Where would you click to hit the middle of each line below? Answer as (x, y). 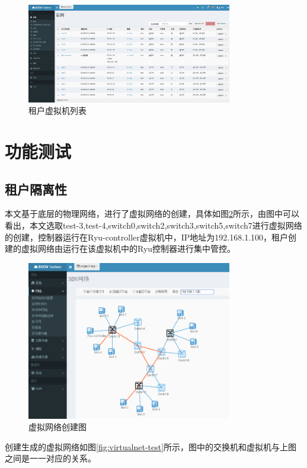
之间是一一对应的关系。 (50, 458)
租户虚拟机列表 (57, 110)
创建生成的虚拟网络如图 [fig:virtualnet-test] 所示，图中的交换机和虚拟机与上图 (151, 446)
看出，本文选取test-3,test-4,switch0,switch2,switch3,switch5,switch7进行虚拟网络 (153, 225)
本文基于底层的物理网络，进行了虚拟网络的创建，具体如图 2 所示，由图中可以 (152, 214)
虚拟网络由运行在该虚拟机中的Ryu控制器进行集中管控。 (128, 249)
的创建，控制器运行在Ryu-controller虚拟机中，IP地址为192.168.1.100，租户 (147, 237)
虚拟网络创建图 (57, 427)
